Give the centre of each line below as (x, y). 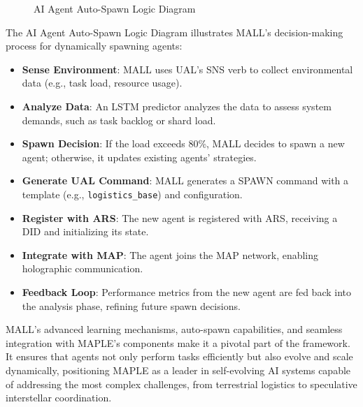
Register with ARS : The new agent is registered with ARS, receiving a (180, 217)
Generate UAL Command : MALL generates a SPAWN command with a (185, 180)
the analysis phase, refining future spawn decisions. (131, 305)
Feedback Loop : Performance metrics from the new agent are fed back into (187, 291)
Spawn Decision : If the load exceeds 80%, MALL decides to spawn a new (183, 143)
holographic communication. (83, 268)
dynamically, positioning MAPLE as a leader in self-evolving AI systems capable (178, 370)
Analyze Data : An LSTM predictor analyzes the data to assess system (177, 106)
